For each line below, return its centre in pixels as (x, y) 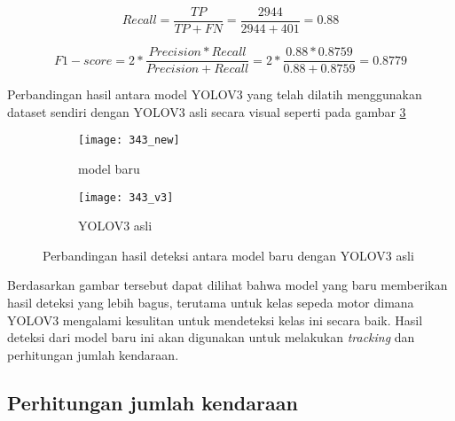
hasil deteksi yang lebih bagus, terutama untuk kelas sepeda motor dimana (211, 302)
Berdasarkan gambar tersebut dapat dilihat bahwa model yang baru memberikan (227, 285)
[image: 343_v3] (126, 197)
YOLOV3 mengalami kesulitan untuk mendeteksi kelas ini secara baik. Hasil (215, 320)
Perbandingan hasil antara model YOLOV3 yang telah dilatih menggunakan (215, 94)
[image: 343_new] (129, 140)
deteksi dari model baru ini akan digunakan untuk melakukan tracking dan (211, 337)
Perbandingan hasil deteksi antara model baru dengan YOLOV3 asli (228, 255)
